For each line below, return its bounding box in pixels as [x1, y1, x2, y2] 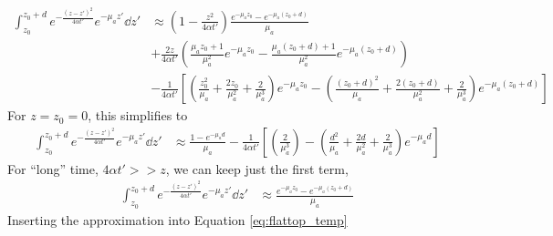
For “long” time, [7, 159, 99, 178]
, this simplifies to [88, 106, 188, 125]
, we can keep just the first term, [165, 159, 349, 178]
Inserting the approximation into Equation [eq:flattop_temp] [7, 210, 348, 229]
